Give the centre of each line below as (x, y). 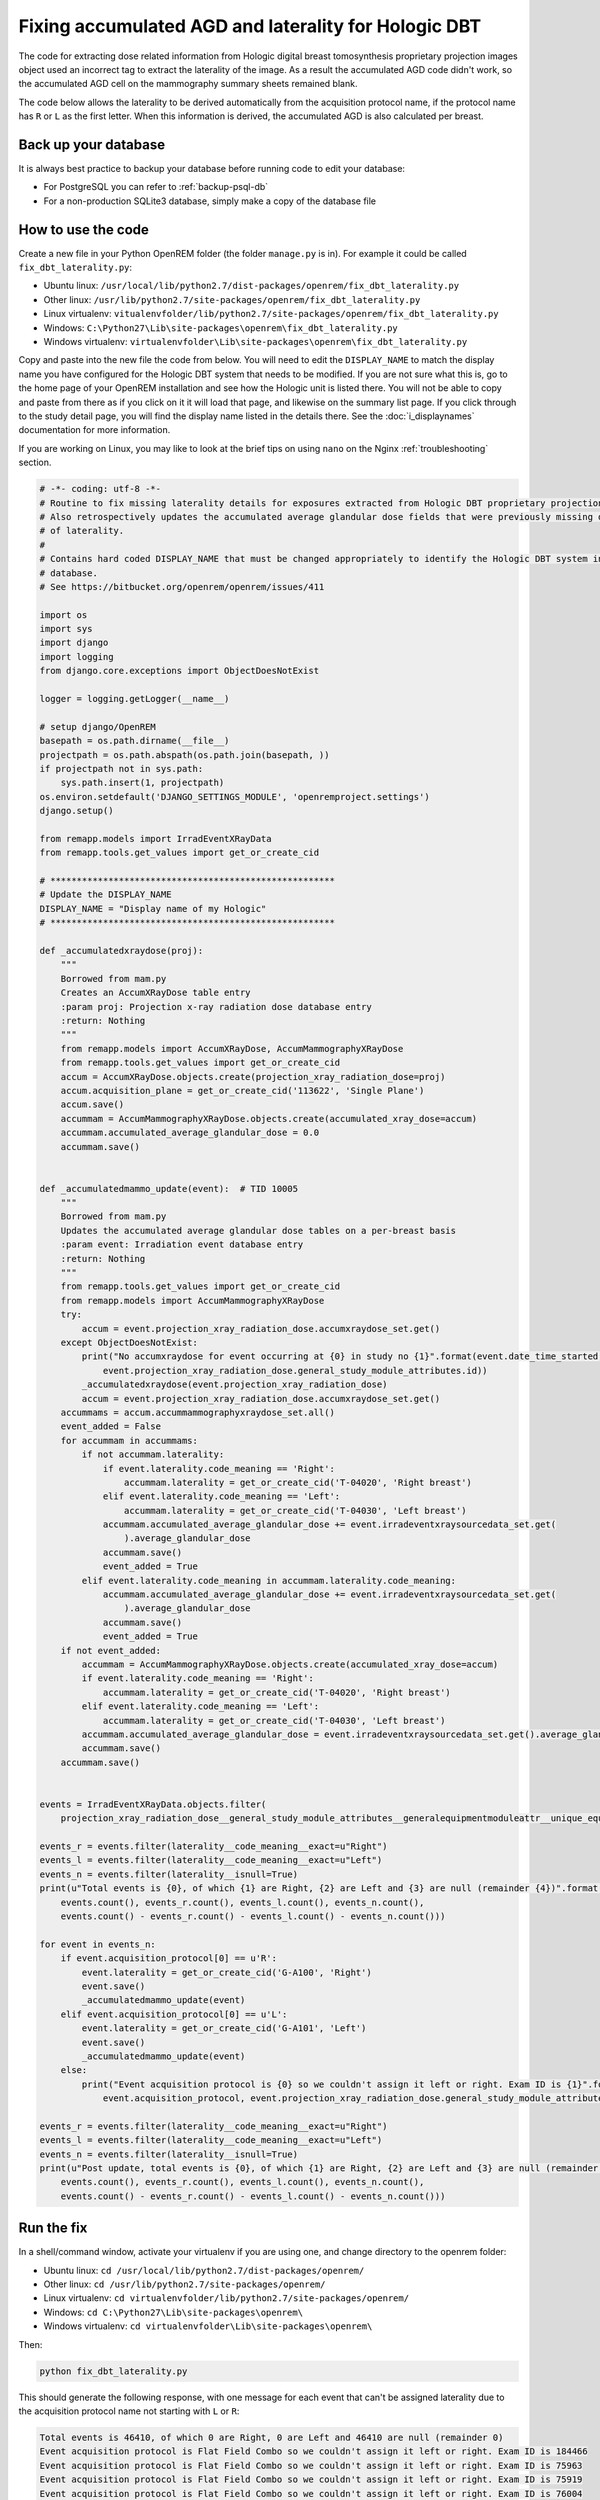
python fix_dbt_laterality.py (113, 2371)
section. (35, 462)
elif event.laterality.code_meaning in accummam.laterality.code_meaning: (269, 1580)
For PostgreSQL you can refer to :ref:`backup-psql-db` (156, 187)
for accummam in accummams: (129, 1440)
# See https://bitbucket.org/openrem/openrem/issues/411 (182, 586)
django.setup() (76, 811)
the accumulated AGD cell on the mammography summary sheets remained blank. (188, 84)
